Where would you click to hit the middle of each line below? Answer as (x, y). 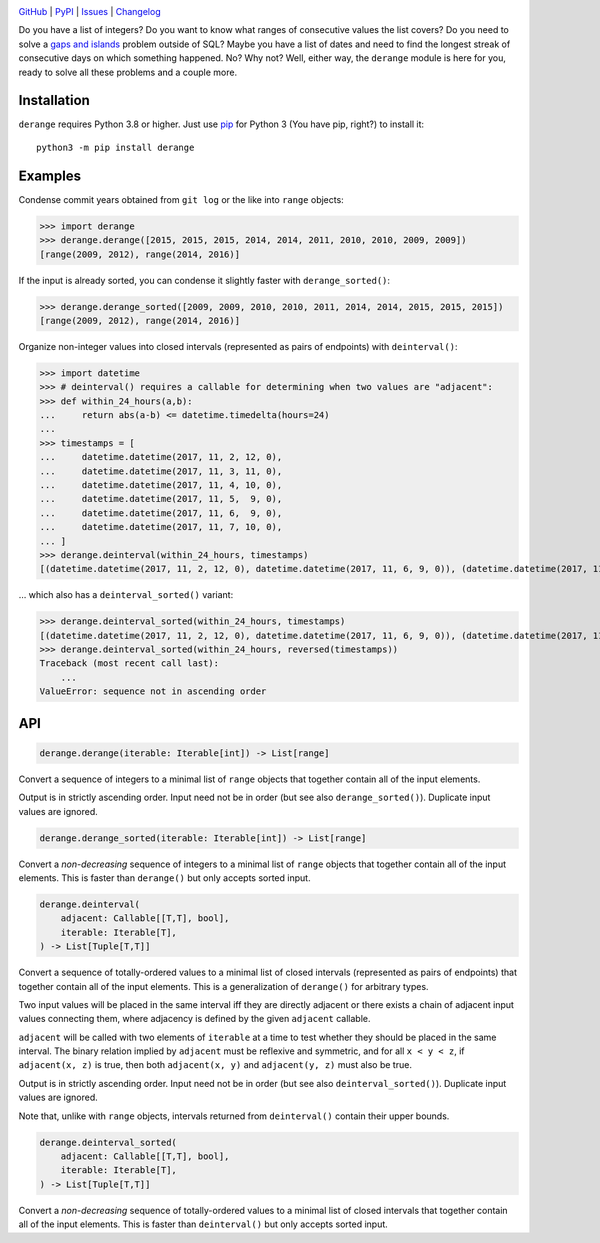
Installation (54, 100)
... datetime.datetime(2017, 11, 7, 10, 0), (161, 527)
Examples (50, 175)
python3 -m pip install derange (115, 147)
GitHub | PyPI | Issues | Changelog (89, 11)
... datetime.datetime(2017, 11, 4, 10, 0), (161, 484)
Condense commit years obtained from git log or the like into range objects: (181, 199)
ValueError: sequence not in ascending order (153, 691)
